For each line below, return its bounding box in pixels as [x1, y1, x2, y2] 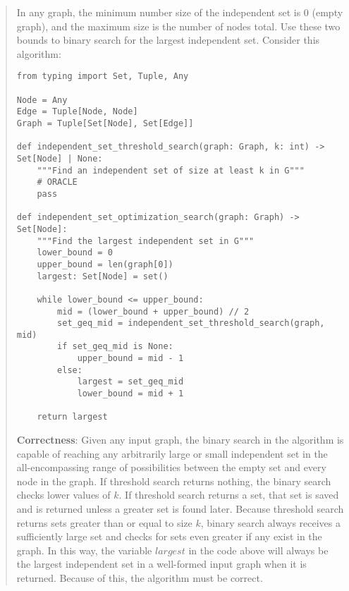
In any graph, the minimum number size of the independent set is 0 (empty [16, 5, 343, 19]
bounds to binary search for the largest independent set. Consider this [16, 32, 320, 47]
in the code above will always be [188, 542, 329, 557]
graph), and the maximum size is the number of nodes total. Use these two [16, 18, 341, 33]
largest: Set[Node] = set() [37, 271, 169, 281]
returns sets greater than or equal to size [16, 515, 192, 530]
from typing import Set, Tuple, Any [16, 71, 189, 82]
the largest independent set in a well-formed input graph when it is [16, 556, 307, 571]
